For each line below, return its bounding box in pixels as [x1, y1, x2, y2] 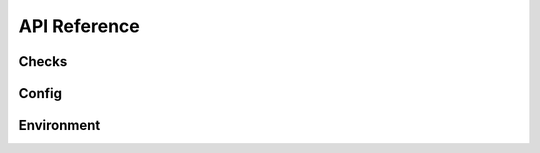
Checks [18, 53, 68, 70]
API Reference [18, 15, 140, 37]
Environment [18, 117, 101, 134]
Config [18, 85, 62, 102]
